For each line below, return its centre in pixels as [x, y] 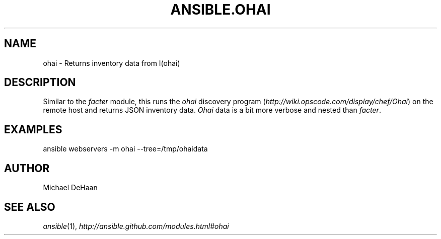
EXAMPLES [33, 129]
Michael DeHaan [70, 188]
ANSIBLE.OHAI [220, 10]
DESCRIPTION [40, 83]
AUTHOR [27, 168]
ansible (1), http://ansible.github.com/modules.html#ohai [136, 226]
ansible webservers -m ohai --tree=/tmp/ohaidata [125, 149]
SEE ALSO [30, 207]
